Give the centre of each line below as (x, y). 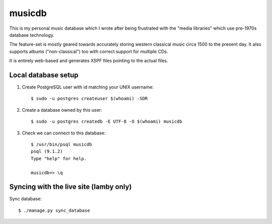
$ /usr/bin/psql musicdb (61, 144)
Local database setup (44, 75)
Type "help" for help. (59, 158)
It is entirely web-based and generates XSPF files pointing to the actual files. (89, 61)
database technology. (32, 35)
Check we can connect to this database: (64, 133)
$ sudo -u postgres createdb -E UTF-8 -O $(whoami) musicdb (107, 122)
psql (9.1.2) (47, 152)
